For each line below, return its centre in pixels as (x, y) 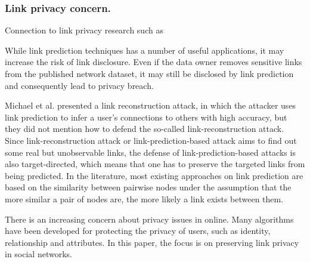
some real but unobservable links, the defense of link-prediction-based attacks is (150, 152)
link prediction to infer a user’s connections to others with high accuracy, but (146, 117)
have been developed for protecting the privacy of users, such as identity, (138, 231)
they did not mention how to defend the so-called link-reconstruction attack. (145, 129)
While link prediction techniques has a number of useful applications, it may (145, 50)
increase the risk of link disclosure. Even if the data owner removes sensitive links (154, 62)
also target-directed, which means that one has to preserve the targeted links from (155, 164)
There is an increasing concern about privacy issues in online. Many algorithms (149, 219)
